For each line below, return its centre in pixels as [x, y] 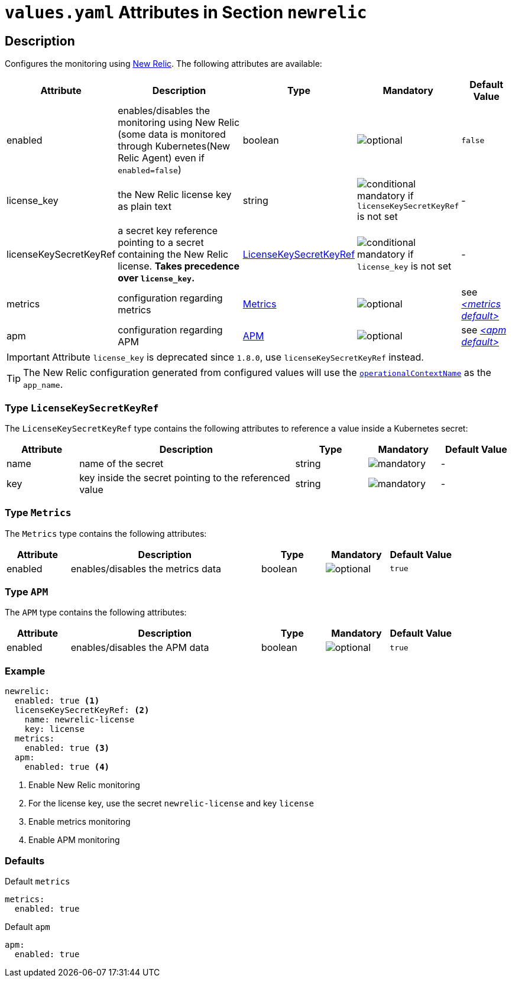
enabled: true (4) [67, 767]
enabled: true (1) [57, 701]
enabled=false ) [150, 170]
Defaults [25, 861]
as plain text [145, 206]
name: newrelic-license [80, 720]
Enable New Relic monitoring [84, 785]
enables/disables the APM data [140, 648]
